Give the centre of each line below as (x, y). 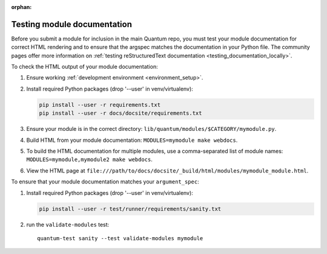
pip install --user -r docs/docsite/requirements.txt (121, 113)
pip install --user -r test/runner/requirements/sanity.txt (130, 209)
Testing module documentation (72, 24)
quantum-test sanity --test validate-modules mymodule (120, 238)
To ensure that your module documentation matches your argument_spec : (105, 182)
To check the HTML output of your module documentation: (84, 67)
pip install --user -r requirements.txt (100, 105)
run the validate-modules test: (68, 224)
